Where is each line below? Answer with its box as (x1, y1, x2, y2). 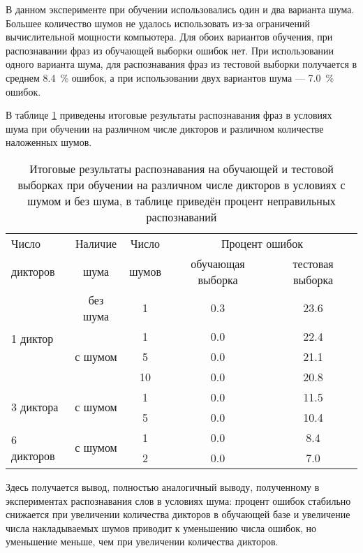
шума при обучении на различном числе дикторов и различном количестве (6, 121, 324, 135)
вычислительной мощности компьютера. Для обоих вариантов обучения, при (6, 29, 333, 44)
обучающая (191, 255, 245, 272)
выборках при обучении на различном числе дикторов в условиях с (17, 176, 346, 193)
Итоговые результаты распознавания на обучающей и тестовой (29, 160, 334, 177)
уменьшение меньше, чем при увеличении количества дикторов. (6, 534, 279, 549)
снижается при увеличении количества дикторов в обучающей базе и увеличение (6, 507, 350, 522)
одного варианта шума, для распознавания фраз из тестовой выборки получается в (6, 57, 357, 71)
